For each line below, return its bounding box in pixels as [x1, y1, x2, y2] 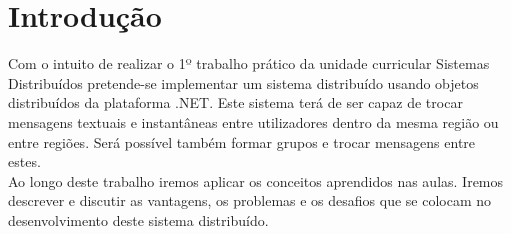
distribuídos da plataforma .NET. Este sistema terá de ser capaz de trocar [8, 92, 463, 113]
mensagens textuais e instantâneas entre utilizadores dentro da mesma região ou [8, 111, 499, 132]
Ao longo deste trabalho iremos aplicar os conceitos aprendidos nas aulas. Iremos [8, 170, 504, 191]
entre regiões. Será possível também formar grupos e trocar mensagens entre [8, 131, 476, 152]
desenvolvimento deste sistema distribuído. [8, 209, 269, 230]
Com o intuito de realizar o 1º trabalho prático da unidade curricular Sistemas [8, 53, 490, 74]
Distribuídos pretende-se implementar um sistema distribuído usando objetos [8, 72, 479, 93]
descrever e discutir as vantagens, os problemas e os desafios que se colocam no [8, 190, 492, 211]
